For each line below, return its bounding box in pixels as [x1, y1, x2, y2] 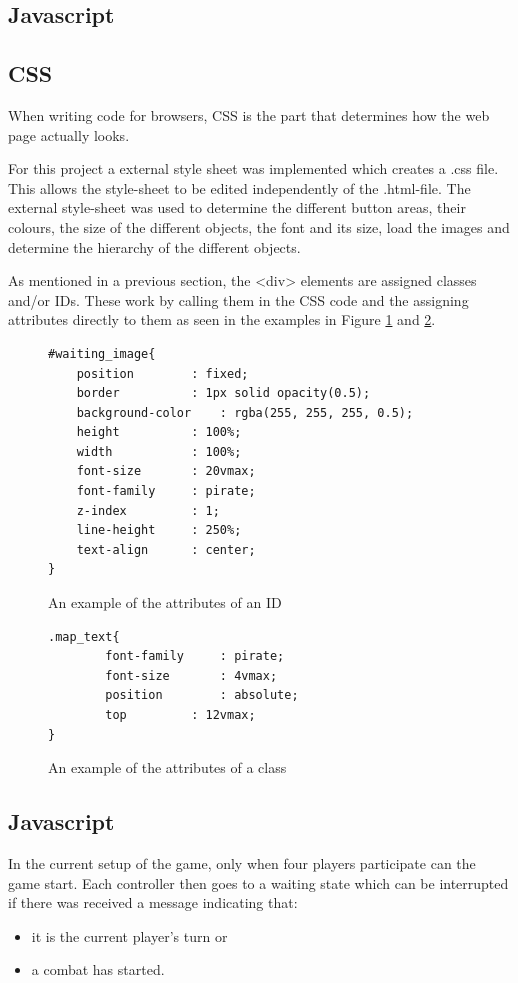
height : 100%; [76, 425, 242, 440]
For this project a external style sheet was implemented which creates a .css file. [8, 158, 499, 179]
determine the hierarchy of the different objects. [8, 236, 301, 257]
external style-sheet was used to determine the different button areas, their [8, 197, 466, 218]
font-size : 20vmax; [76, 464, 256, 479]
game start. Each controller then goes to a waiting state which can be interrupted [8, 872, 509, 893]
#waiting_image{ [48, 346, 156, 361]
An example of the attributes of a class [48, 757, 287, 778]
